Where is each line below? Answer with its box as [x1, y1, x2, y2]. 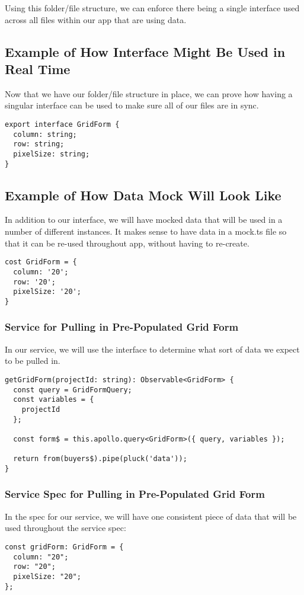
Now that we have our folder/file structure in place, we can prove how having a [5, 87, 293, 100]
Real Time [5, 59, 71, 78]
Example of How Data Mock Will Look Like [5, 185, 281, 204]
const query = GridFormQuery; [13, 385, 132, 394]
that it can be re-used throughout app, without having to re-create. [5, 236, 249, 249]
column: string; [13, 130, 77, 139]
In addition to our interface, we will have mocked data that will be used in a [5, 213, 283, 226]
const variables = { [13, 395, 94, 404]
